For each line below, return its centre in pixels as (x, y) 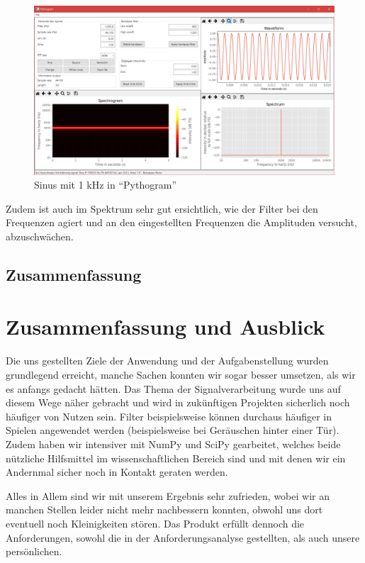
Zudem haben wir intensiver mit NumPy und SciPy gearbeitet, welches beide (173, 444)
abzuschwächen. (40, 236)
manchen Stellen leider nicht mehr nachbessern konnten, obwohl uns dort (164, 509)
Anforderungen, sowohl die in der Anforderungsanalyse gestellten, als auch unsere (183, 537)
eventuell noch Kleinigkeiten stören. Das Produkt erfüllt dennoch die (155, 523)
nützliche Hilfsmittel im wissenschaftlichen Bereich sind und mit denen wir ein (176, 458)
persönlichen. (34, 551)
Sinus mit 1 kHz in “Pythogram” (105, 185)
